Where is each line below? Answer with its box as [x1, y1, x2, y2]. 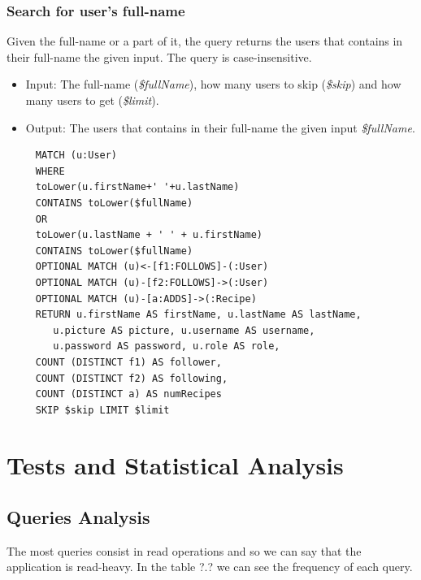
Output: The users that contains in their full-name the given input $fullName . [25, 119, 415, 136]
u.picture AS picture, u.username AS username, [53, 324, 315, 336]
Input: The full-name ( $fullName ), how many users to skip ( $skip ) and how [25, 76, 401, 93]
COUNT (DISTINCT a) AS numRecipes [35, 388, 222, 400]
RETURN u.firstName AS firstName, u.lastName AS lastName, [35, 309, 362, 321]
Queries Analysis [7, 504, 150, 530]
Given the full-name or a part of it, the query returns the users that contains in [7, 32, 403, 50]
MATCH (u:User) [35, 149, 118, 162]
